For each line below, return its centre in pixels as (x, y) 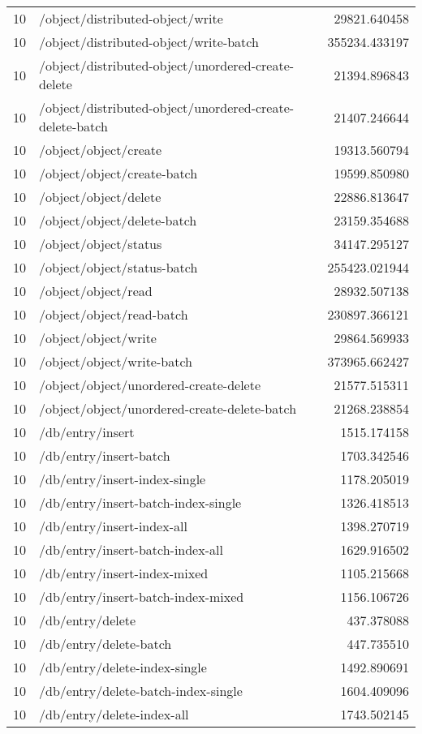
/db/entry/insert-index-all (113, 526)
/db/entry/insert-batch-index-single (140, 502)
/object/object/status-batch (118, 267)
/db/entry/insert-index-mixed (124, 573)
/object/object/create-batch (118, 173)
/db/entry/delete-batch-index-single (141, 691)
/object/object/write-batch (116, 361)
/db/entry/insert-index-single (123, 479)
